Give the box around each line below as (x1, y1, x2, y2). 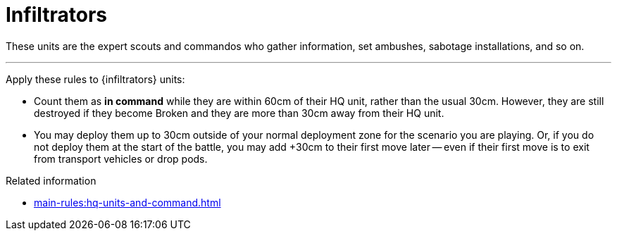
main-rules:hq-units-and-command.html (34, 196, 221, 209)
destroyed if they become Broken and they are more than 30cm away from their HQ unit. (34, 106, 444, 119)
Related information (6, 174, 96, 187)
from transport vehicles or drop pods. (34, 152, 208, 165)
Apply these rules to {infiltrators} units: (6, 73, 185, 85)
